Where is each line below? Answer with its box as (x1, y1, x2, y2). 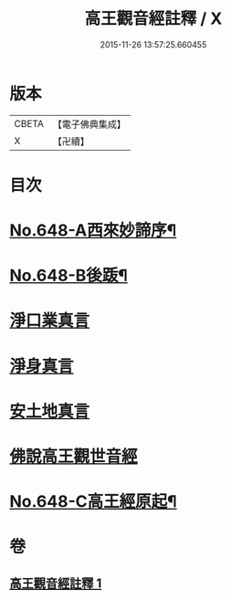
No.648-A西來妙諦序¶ (9, 220, 177, 241)
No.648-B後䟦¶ (9, 266, 128, 286)
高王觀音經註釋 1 (9, 575, 102, 591)
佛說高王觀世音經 (9, 447, 139, 467)
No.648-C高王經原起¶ (9, 491, 177, 512)
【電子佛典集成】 (52, 118, 126, 131)
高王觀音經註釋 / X (84, 8, 223, 29)
